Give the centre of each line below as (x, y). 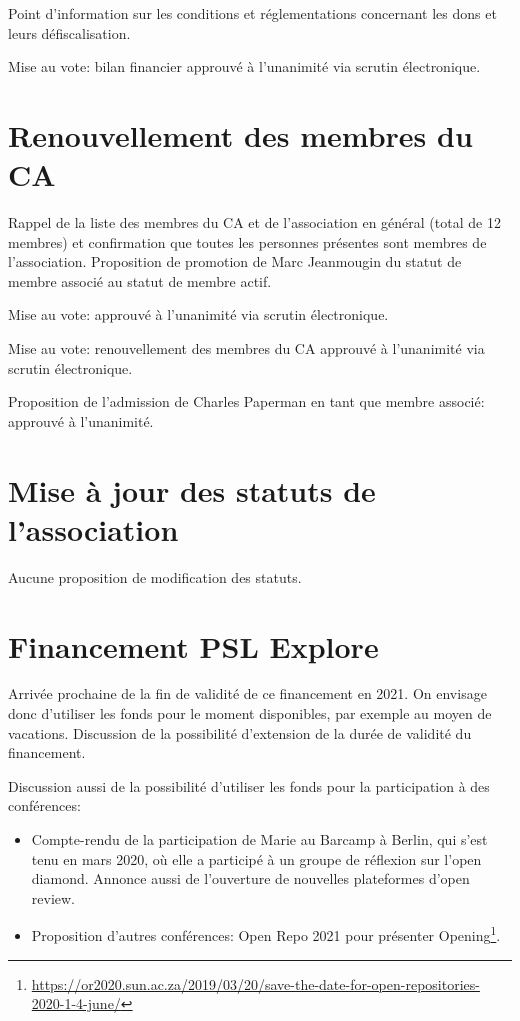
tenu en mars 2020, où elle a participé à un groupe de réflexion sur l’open (256, 858)
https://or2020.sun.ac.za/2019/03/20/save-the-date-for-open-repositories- (255, 983)
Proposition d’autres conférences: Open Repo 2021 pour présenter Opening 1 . (266, 934)
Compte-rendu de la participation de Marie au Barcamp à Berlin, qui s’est (259, 839)
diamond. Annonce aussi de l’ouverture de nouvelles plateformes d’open (250, 878)
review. (53, 897)
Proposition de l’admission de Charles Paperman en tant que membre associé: (246, 401)
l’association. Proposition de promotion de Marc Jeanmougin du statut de (235, 261)
